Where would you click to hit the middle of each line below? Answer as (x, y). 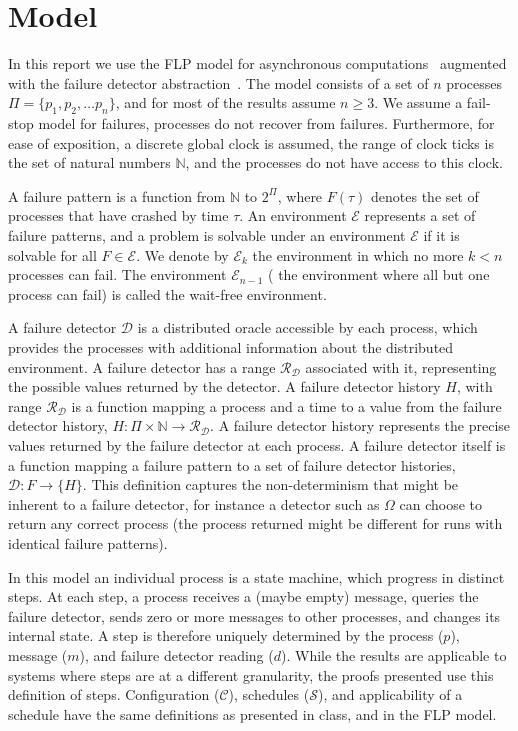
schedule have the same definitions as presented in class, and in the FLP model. (252, 713)
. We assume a (418, 102)
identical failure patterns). (88, 542)
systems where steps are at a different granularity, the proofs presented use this (251, 674)
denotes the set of (425, 195)
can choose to (441, 503)
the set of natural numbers (89, 162)
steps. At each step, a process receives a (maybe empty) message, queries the (243, 596)
